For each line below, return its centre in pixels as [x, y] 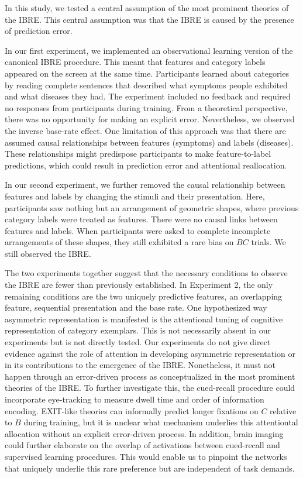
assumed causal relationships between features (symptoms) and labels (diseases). [149, 142]
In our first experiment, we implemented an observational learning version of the [149, 50]
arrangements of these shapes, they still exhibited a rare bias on [119, 242]
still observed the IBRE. [48, 253]
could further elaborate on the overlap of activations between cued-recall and [142, 445]
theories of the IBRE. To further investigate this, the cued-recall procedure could [150, 388]
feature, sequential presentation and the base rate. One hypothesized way [136, 307]
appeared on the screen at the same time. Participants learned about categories [147, 73]
